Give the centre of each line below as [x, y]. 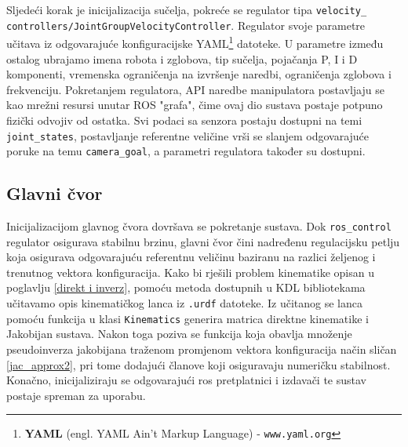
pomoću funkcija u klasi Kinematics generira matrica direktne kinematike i [188, 318]
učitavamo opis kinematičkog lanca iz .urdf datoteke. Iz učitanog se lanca [184, 303]
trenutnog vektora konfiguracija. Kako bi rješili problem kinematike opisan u [191, 272]
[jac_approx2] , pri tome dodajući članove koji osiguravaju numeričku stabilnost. [199, 364]
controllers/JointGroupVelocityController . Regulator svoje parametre [186, 25]
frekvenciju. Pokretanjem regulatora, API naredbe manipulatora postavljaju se [195, 89]
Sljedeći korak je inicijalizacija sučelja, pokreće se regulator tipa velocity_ [187, 9]
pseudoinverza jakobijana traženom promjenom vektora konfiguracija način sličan [202, 349]
